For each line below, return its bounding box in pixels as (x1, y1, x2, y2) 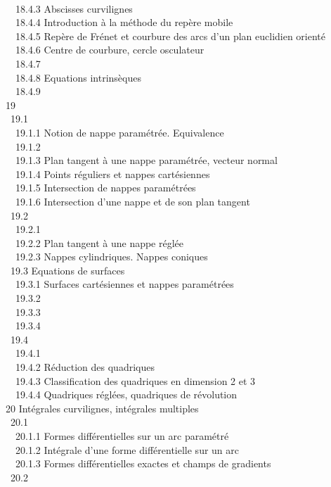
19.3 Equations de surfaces (10, 263, 125, 277)
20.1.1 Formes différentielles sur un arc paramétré (15, 429, 229, 443)
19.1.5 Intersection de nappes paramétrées (15, 180, 196, 195)
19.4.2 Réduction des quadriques (15, 360, 155, 374)
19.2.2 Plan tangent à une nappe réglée (15, 235, 184, 250)
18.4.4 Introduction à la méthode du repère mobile (15, 15, 233, 30)
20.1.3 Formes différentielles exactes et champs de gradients (15, 456, 271, 471)
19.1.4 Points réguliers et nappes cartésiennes (15, 166, 210, 181)
